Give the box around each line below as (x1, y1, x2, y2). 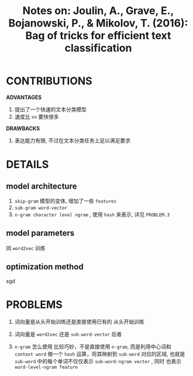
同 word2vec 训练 (6, 244, 46, 251)
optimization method (6, 262, 84, 272)
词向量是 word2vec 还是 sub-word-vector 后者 (14, 330, 122, 337)
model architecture (6, 181, 77, 191)
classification (64, 42, 132, 55)
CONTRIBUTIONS (6, 74, 92, 88)
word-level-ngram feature (14, 364, 78, 370)
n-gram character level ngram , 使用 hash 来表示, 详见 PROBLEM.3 (14, 211, 170, 218)
